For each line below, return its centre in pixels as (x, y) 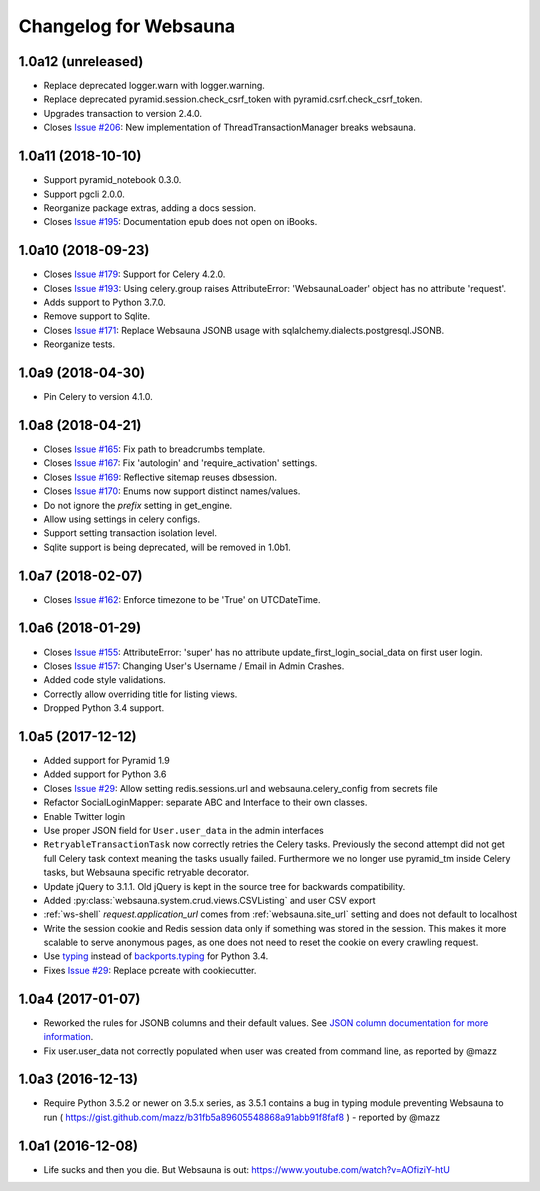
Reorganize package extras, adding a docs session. (150, 207)
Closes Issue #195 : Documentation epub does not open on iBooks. (180, 222)
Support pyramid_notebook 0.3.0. (112, 180)
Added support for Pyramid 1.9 (106, 760)
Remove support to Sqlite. (97, 316)
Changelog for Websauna (127, 26)
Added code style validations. (105, 680)
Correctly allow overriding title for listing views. (140, 694)
